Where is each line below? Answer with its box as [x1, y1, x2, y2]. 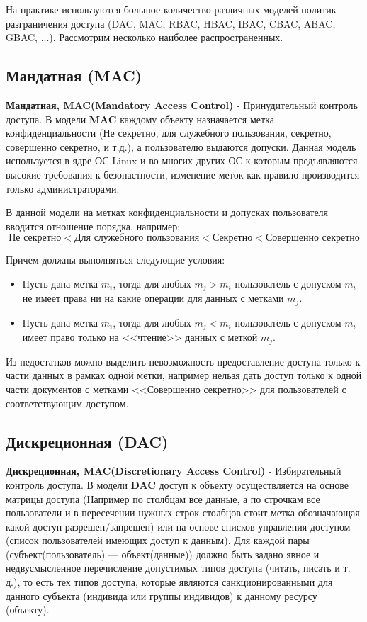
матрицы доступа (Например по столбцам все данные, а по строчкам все [6, 491, 320, 506]
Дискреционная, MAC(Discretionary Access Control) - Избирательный [6, 463, 341, 478]
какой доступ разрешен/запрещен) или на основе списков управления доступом [6, 519, 351, 533]
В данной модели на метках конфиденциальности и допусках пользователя [6, 205, 329, 220]
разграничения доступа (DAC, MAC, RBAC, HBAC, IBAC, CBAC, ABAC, [6, 16, 336, 30]
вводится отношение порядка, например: [6, 218, 181, 233]
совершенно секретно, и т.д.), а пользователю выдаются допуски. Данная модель [6, 139, 356, 154]
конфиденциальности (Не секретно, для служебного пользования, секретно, [6, 125, 332, 140]
